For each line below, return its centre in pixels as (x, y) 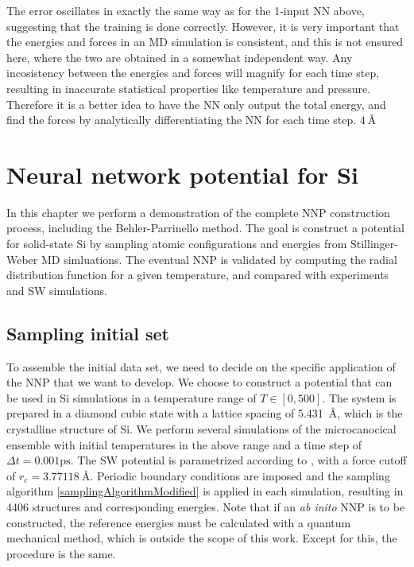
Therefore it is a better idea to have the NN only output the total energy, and (196, 104)
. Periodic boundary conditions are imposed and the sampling (240, 475)
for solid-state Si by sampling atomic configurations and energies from (177, 244)
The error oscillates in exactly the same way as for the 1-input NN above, (186, 10)
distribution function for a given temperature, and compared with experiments (198, 275)
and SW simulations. (57, 290)
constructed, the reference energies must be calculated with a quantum (179, 522)
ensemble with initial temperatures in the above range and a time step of (184, 444)
